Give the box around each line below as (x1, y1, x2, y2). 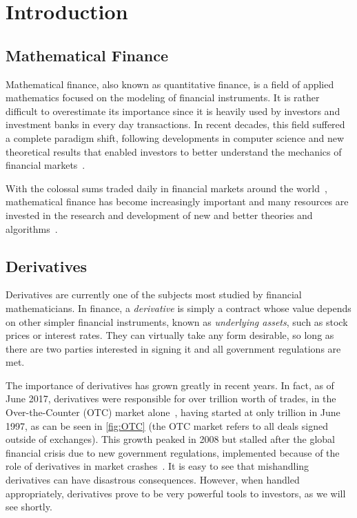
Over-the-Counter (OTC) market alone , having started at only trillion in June (6, 405, 340, 419)
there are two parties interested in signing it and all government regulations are (6, 341, 341, 355)
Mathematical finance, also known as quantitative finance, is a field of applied (6, 76, 334, 91)
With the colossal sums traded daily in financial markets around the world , (6, 180, 327, 195)
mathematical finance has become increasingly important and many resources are (6, 194, 349, 209)
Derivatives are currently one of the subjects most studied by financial (6, 287, 302, 302)
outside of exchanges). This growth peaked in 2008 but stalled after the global (6, 432, 335, 446)
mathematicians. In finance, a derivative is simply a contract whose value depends (6, 300, 351, 315)
